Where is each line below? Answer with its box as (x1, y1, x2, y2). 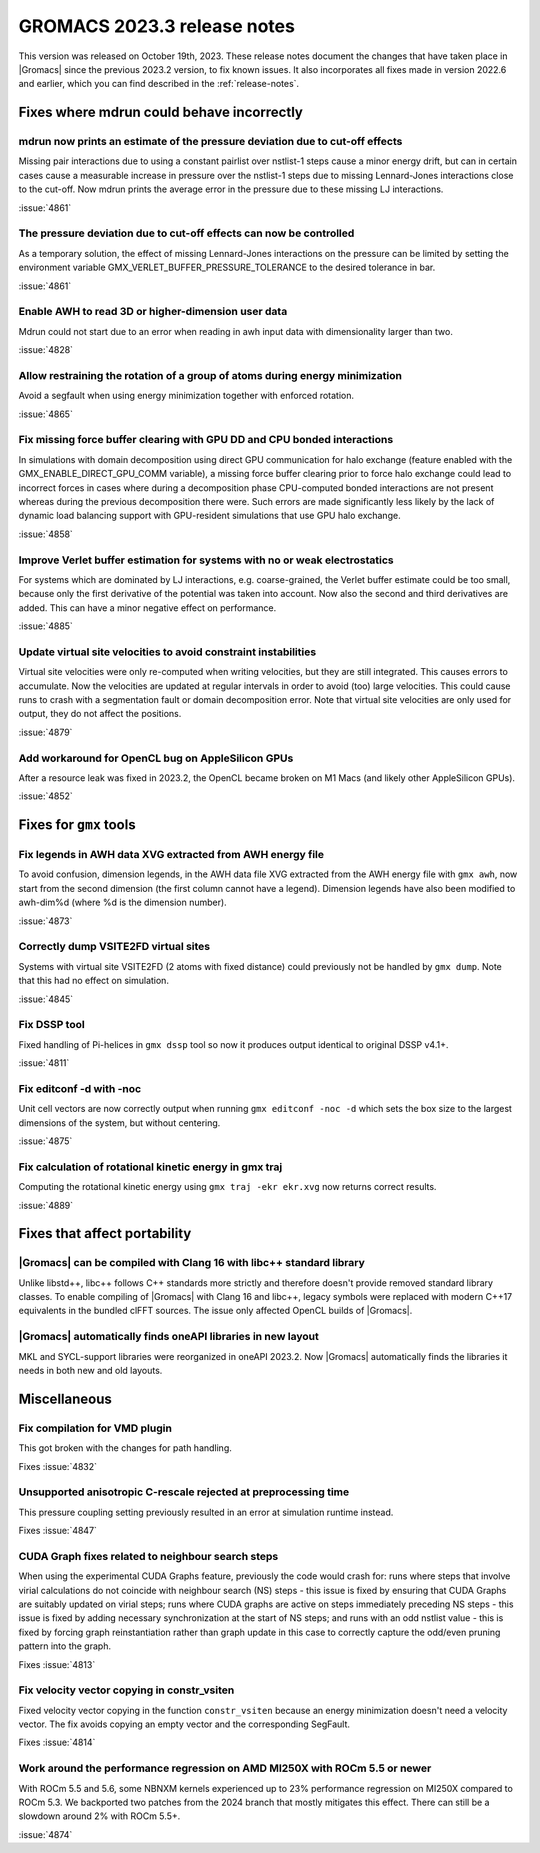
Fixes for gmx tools (18, 816, 136, 834)
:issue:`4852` (18, 790, 74, 802)
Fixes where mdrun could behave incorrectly (18, 104, 304, 121)
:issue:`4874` (18, 1828, 73, 1840)
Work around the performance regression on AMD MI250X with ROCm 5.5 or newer (18, 1761, 432, 1775)
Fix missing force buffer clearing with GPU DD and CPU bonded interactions (18, 433, 394, 447)
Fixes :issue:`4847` (18, 1525, 97, 1537)
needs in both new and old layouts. (18, 1364, 163, 1376)
